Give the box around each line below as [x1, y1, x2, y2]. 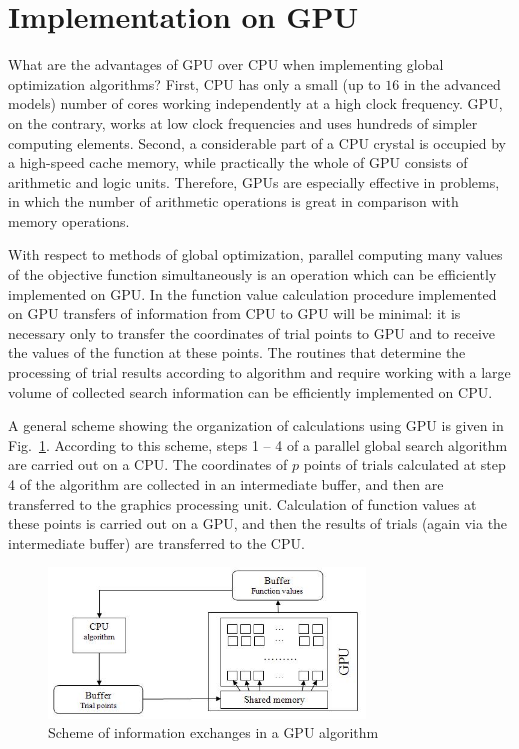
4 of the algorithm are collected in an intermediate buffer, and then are [8, 474, 444, 494]
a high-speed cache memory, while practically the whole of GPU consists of [8, 152, 468, 173]
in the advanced [403, 73, 501, 94]
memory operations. [8, 210, 130, 231]
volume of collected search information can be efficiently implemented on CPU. [8, 381, 493, 402]
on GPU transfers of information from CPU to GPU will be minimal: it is [8, 303, 461, 324]
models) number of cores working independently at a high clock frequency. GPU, [8, 93, 503, 114]
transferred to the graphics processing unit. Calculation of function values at [8, 493, 477, 514]
